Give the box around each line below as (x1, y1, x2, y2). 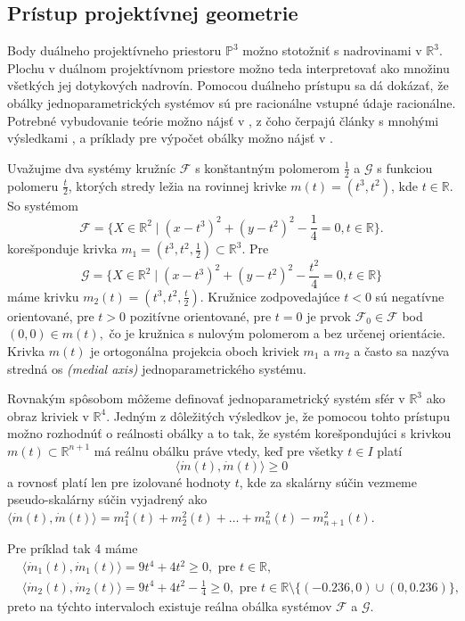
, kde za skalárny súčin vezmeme (239, 472, 417, 491)
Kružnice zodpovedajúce (208, 286, 340, 305)
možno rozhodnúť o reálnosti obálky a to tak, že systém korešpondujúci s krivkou (7, 424, 452, 443)
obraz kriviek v (7, 406, 89, 425)
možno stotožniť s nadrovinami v (242, 41, 422, 60)
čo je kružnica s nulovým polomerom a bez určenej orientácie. (109, 324, 445, 343)
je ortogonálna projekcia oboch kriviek (90, 342, 299, 360)
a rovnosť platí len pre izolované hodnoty (7, 472, 232, 491)
